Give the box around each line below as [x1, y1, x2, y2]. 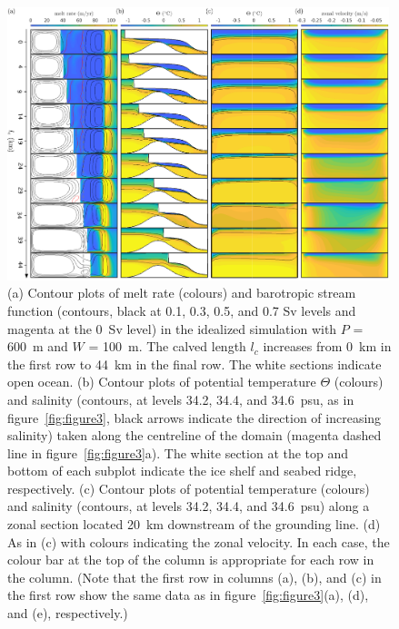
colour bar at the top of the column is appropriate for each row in [7, 550, 374, 569]
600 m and [7, 337, 68, 356]
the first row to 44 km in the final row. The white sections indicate [7, 354, 382, 373]
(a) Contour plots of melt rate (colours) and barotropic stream [7, 283, 356, 302]
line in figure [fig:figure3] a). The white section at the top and [7, 443, 349, 462]
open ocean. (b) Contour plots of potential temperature [7, 372, 316, 391]
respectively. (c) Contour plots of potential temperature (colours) [7, 478, 370, 497]
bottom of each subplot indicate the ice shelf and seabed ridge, [7, 461, 357, 480]
